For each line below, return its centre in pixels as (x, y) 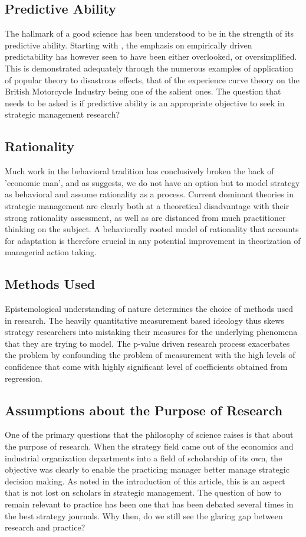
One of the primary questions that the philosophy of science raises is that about (149, 435)
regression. (24, 378)
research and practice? (45, 527)
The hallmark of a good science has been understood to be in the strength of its (149, 33)
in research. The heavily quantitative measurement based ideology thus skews (144, 320)
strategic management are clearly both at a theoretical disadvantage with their (147, 205)
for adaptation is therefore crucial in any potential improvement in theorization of (153, 240)
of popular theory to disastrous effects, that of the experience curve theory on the (152, 79)
